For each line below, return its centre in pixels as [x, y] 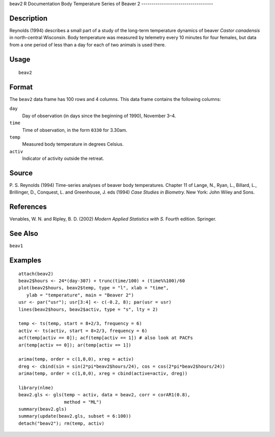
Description [29, 18]
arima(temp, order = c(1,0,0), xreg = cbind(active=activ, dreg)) [103, 374]
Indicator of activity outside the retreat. [63, 158]
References [28, 207]
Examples [25, 261]
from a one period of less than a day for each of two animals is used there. [88, 45]
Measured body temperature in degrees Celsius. [73, 144]
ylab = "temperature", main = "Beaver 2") [80, 295]
